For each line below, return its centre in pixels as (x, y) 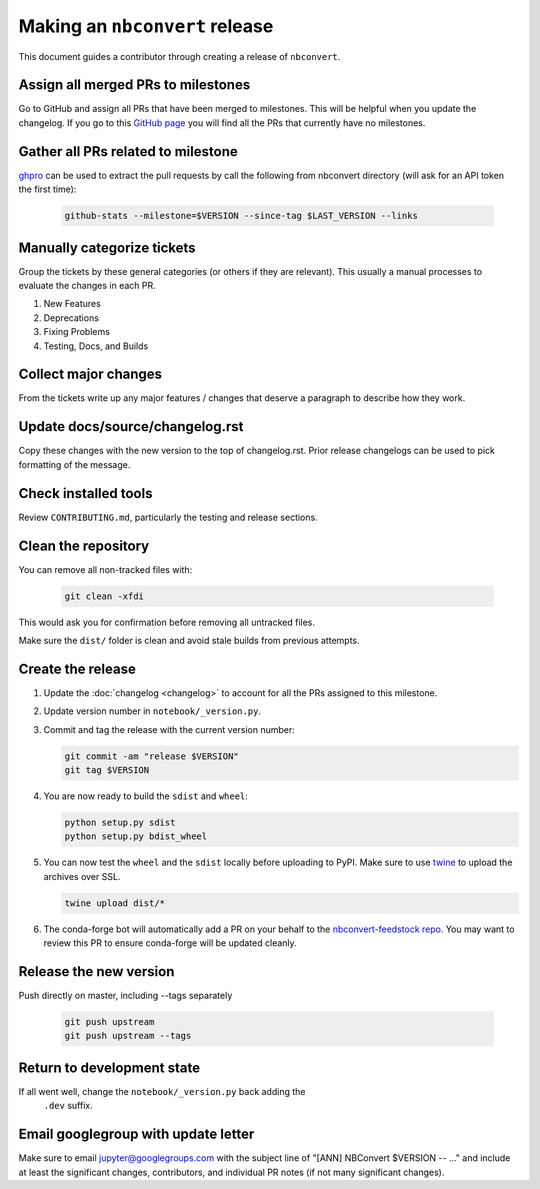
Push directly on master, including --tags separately (125, 996)
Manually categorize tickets (107, 247)
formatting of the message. (74, 464)
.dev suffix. (68, 1106)
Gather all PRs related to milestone (128, 151)
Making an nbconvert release (146, 26)
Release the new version (96, 971)
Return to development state (109, 1067)
